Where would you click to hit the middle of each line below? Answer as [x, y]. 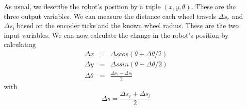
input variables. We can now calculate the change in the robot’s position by [116, 35]
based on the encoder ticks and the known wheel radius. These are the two [128, 25]
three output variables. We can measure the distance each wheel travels [110, 16]
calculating [20, 44]
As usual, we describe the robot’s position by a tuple [82, 6]
